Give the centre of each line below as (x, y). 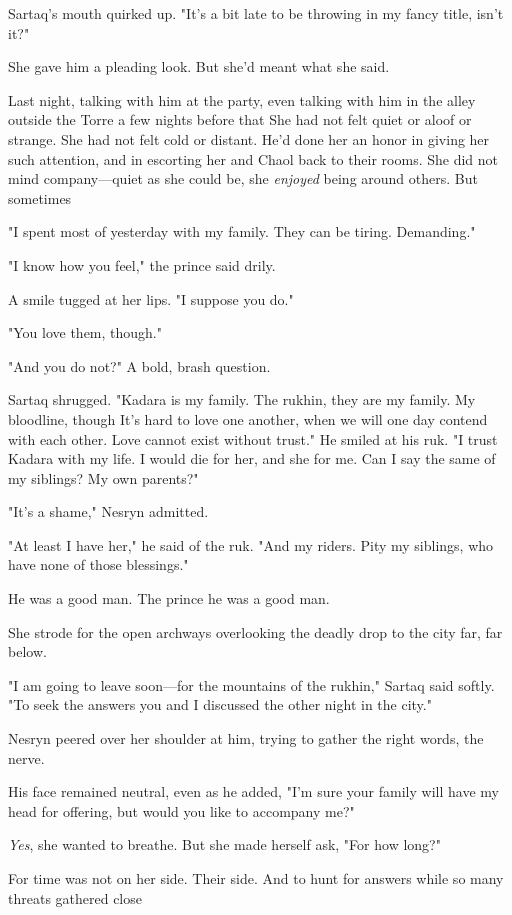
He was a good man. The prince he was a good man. (169, 598)
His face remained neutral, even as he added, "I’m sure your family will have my (253, 791)
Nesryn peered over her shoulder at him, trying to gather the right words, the (246, 738)
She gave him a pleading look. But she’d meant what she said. (199, 66)
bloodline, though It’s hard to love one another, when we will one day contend (248, 418)
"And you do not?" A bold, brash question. (139, 365)
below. (27, 651)
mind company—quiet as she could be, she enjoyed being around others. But (243, 178)
